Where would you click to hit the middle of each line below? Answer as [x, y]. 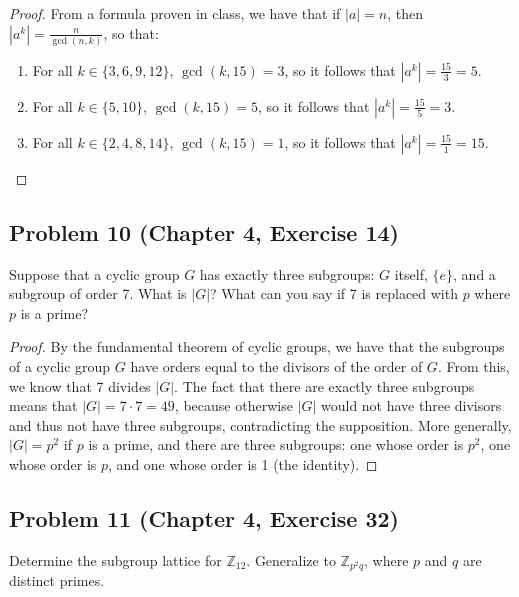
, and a [474, 273]
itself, [411, 273]
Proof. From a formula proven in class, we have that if [175, 13]
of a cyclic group [60, 366]
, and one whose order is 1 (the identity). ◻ [243, 464]
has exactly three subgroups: [287, 273]
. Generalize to [291, 559]
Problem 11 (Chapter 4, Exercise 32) [204, 518]
